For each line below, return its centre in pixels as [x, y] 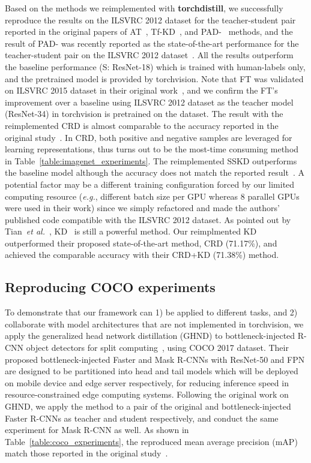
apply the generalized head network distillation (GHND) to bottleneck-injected [150, 336]
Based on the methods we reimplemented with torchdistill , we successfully [144, 8]
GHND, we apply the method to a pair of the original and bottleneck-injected [148, 406]
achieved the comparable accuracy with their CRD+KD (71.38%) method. [142, 255]
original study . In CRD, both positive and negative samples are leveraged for [149, 137]
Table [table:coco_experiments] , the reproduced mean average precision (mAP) [151, 441]
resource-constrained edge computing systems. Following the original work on [147, 394]
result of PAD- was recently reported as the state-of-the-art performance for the [152, 43]
